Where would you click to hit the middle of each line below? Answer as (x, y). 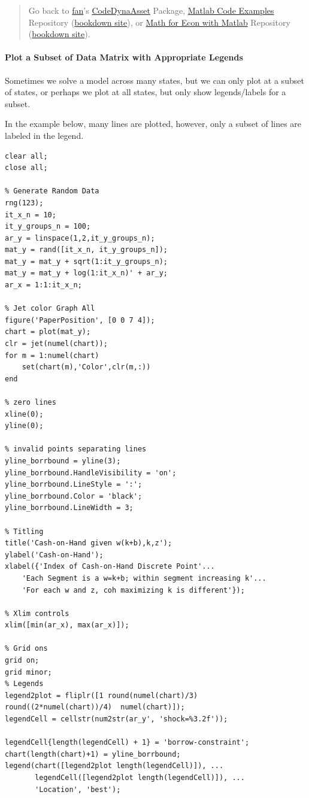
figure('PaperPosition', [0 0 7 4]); (80, 320)
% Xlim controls (37, 613)
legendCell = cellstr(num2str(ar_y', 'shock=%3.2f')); (116, 719)
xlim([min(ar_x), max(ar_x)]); (67, 625)
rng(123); (24, 203)
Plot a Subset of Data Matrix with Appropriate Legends (124, 57)
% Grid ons (26, 649)
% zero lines (31, 403)
